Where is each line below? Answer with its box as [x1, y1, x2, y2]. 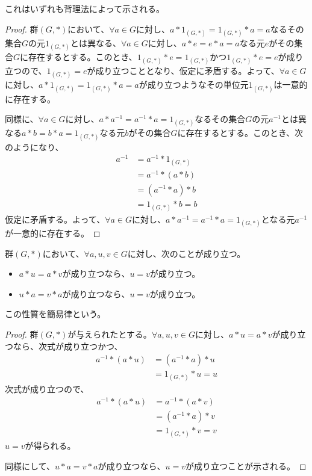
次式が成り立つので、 [5, 383, 89, 395]
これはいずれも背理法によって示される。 [5, 2, 164, 14]
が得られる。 [25, 439, 76, 452]
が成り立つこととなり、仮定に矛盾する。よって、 [87, 64, 279, 77]
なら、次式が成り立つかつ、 [13, 339, 123, 352]
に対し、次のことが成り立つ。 [127, 247, 246, 259]
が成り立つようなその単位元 [139, 78, 249, 91]
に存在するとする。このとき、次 [177, 126, 304, 139]
